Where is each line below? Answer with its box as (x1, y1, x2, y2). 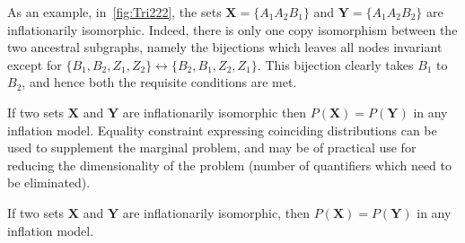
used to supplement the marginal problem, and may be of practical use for (7, 138, 417, 157)
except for (7, 55, 62, 74)
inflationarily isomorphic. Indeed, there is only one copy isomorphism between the (7, 20, 458, 39)
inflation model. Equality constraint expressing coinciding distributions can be (7, 120, 437, 139)
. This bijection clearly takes (257, 55, 414, 74)
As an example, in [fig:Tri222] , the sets (7, 3, 222, 21)
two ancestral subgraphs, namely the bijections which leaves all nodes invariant (7, 38, 443, 56)
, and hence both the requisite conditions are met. (22, 73, 297, 91)
